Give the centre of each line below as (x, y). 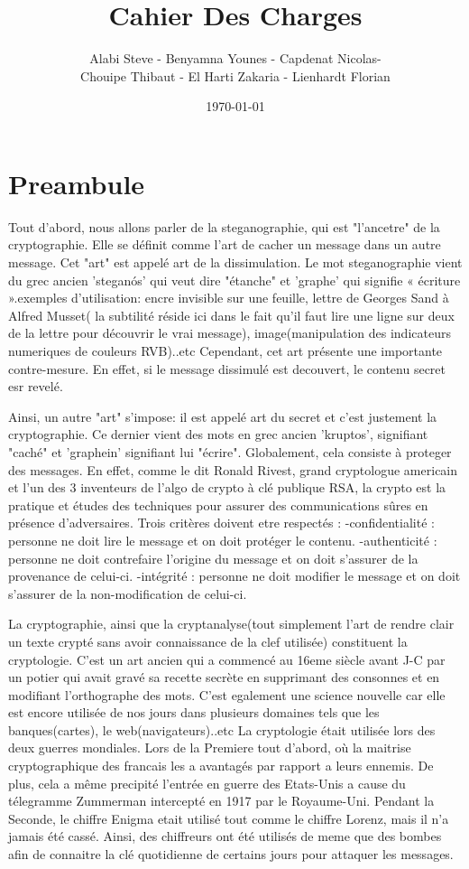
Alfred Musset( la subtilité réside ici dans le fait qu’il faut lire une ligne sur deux (231, 315)
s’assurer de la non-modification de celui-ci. (128, 593)
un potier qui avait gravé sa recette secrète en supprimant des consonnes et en (224, 677)
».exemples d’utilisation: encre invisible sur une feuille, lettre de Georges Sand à (229, 298)
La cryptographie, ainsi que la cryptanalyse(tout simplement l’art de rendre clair (231, 624)
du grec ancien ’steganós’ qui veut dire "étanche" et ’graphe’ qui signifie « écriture (234, 280)
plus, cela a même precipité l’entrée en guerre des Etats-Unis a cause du (207, 783)
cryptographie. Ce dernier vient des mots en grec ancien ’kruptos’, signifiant (218, 434)
